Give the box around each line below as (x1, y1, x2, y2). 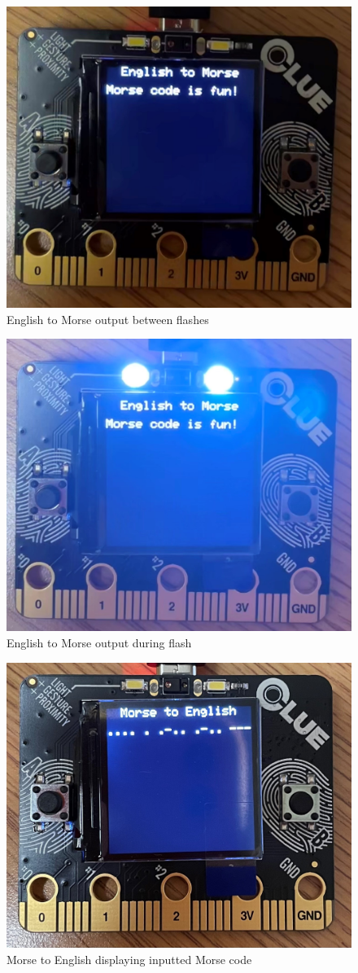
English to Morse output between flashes (7, 310, 209, 327)
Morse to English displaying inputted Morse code (7, 950, 252, 967)
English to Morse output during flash (7, 633, 192, 651)
